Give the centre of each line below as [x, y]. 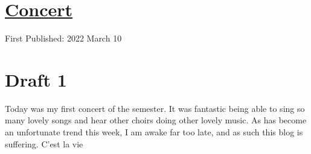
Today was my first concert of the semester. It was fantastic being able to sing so [155, 108]
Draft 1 [36, 79]
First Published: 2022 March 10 [63, 38]
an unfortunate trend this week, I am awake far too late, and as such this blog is [154, 132]
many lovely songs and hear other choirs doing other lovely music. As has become [156, 120]
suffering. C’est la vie [44, 143]
